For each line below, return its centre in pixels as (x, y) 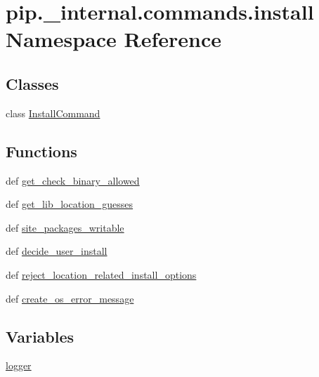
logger (19, 365)
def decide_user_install (57, 251)
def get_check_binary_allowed (73, 180)
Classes (32, 83)
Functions (41, 151)
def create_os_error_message (70, 298)
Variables (40, 336)
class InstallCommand (53, 113)
